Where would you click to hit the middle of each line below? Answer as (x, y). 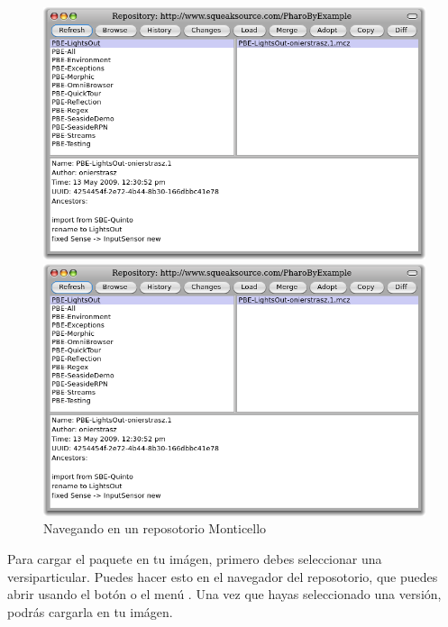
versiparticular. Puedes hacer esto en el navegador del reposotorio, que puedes (223, 576)
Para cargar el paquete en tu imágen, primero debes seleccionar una (195, 559)
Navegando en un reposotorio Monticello (155, 528)
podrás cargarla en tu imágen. (90, 611)
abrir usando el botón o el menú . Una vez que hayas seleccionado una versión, (224, 594)
